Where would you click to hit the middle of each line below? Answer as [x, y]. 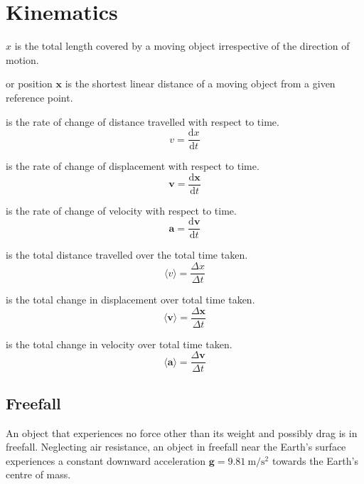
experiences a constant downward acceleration [106, 460]
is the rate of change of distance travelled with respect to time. [143, 121]
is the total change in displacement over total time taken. [130, 300]
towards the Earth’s [315, 460]
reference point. [39, 97]
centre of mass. [38, 474]
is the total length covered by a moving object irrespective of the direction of [182, 46]
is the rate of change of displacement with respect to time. [133, 166]
